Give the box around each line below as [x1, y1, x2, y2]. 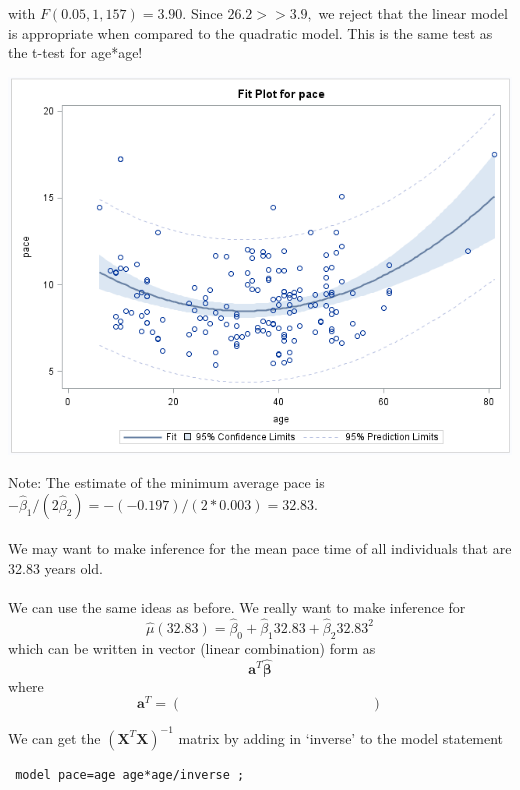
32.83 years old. [8, 557, 104, 578]
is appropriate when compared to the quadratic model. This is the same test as [8, 22, 493, 43]
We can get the [8, 727, 101, 748]
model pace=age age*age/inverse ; [15, 767, 245, 782]
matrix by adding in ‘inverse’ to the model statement [178, 727, 504, 748]
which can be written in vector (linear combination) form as [8, 637, 376, 658]
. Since [182, 3, 223, 23]
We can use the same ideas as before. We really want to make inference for [8, 597, 466, 618]
